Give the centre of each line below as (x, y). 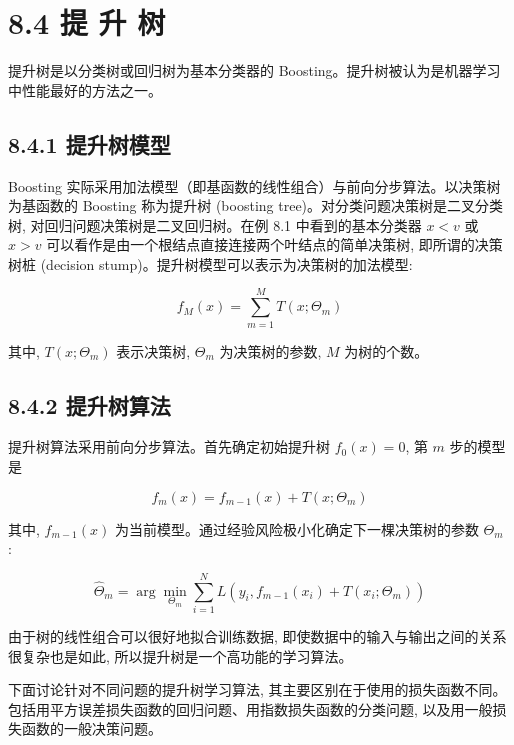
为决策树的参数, (270, 350)
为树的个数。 (386, 350)
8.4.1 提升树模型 (89, 143)
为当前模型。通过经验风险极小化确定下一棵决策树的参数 (296, 528)
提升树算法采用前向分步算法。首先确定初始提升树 (169, 446)
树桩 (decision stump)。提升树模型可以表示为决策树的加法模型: (210, 263)
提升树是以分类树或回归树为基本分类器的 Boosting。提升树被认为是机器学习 (254, 70)
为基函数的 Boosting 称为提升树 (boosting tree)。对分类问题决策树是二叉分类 (256, 205)
